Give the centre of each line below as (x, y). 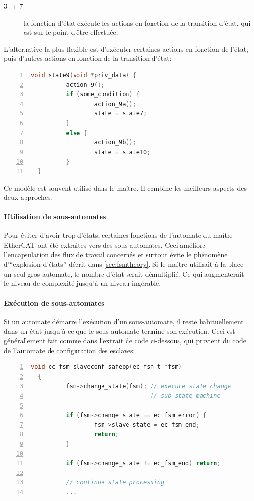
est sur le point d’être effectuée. (71, 32)
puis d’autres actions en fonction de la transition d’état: (88, 58)
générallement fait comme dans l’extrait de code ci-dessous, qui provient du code (125, 341)
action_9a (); (115, 104)
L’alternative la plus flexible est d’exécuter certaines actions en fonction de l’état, (126, 48)
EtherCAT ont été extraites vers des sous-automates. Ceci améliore (105, 245)
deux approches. (28, 197)
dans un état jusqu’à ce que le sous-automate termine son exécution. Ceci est (120, 331)
